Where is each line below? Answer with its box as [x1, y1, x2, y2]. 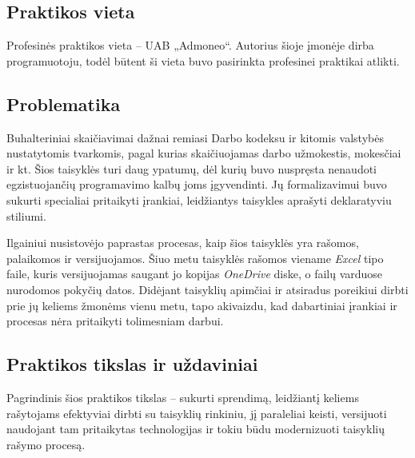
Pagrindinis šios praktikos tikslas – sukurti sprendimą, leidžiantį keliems [6, 388, 359, 405]
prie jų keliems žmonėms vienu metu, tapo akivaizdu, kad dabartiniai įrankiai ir [6, 297, 397, 313]
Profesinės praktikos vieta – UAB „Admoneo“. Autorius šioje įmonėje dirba [6, 37, 374, 54]
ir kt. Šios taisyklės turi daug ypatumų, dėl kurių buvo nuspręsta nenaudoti [6, 160, 377, 177]
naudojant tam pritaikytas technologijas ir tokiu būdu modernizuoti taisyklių [6, 420, 385, 437]
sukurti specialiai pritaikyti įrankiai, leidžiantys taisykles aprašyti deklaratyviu [6, 191, 392, 208]
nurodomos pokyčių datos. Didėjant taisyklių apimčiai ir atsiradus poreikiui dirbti [6, 281, 409, 297]
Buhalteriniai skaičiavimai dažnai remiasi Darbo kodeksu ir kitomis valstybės [6, 129, 384, 145]
